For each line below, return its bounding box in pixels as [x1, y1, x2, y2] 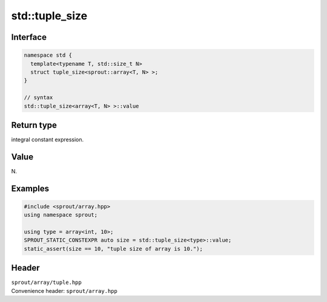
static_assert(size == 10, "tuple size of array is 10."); [24, 245, 203, 252]
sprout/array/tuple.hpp [11, 279, 82, 286]
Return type [11, 120, 58, 130]
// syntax [24, 94, 53, 101]
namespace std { [24, 52, 73, 59]
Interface [11, 32, 47, 42]
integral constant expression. [11, 136, 84, 143]
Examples [11, 183, 50, 193]
